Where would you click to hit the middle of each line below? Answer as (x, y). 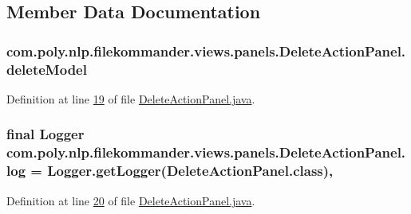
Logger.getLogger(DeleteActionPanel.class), (190, 171)
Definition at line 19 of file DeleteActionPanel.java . (131, 98)
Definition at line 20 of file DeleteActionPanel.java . (131, 200)
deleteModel (47, 69)
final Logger (45, 134)
